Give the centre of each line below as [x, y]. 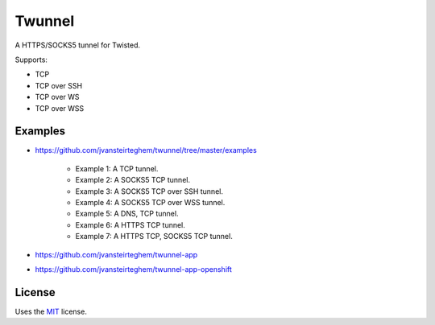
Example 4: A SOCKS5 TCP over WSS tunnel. [150, 202]
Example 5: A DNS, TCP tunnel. [127, 214]
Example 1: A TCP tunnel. [117, 168]
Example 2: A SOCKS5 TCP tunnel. [133, 180]
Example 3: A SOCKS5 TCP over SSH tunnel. [149, 191]
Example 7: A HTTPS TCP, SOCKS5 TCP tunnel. [154, 237]
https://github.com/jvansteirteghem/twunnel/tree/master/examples [146, 150]
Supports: [31, 60]
